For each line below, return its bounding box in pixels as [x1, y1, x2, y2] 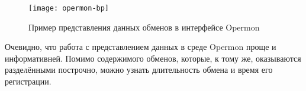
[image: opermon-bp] [28, 4, 109, 12]
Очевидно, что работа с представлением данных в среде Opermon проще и [5, 41, 276, 53]
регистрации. [5, 75, 51, 87]
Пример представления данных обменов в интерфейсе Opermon [28, 21, 260, 33]
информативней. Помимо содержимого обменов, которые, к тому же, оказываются [5, 52, 301, 64]
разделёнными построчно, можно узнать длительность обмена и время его [5, 63, 273, 76]
